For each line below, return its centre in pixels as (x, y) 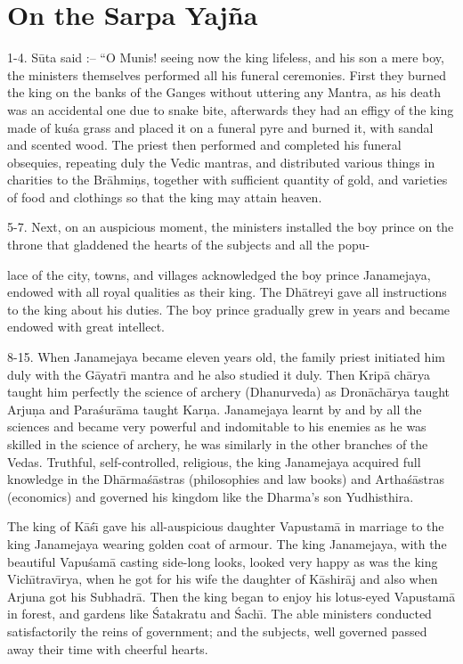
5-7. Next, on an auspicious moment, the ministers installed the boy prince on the (231, 227)
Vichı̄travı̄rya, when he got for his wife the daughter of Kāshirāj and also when (223, 579)
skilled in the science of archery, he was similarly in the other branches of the (218, 444)
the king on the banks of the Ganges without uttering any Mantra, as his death (224, 92)
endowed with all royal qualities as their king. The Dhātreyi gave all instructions (227, 292)
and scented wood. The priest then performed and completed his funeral (204, 145)
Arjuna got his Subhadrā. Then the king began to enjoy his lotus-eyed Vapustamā (231, 596)
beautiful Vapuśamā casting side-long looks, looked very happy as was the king (223, 561)
